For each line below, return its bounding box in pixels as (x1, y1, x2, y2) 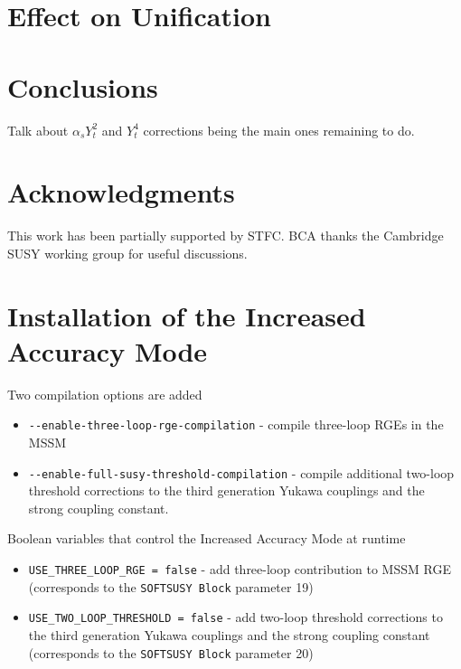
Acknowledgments (7, 174, 235, 211)
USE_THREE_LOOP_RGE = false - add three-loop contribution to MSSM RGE (28, 560, 451, 578)
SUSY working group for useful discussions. (7, 243, 248, 262)
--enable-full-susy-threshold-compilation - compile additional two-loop (28, 463, 455, 482)
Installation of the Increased (7, 297, 366, 334)
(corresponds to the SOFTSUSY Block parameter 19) (28, 577, 314, 596)
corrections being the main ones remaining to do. (143, 120, 415, 139)
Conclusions (7, 68, 158, 105)
